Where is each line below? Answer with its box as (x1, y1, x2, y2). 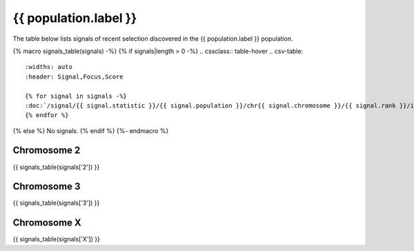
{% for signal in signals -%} (25, 92, 128, 100)
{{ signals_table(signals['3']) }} (12, 199, 100, 207)
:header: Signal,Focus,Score (25, 72, 124, 81)
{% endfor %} (25, 111, 69, 119)
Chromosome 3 (12, 181, 81, 192)
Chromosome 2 (12, 145, 81, 157)
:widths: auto (25, 63, 72, 71)
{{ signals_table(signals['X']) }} (12, 235, 100, 243)
